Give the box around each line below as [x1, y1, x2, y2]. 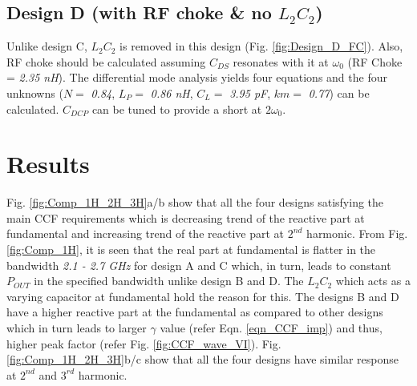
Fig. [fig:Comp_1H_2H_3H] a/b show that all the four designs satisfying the [6, 194, 384, 211]
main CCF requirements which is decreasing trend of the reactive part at [6, 209, 365, 226]
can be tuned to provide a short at [91, 100, 262, 117]
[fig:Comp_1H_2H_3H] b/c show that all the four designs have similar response [6, 351, 399, 368]
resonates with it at [233, 53, 329, 70]
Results [6, 147, 90, 180]
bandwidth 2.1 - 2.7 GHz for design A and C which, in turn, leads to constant [6, 256, 391, 273]
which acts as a [335, 272, 411, 289]
